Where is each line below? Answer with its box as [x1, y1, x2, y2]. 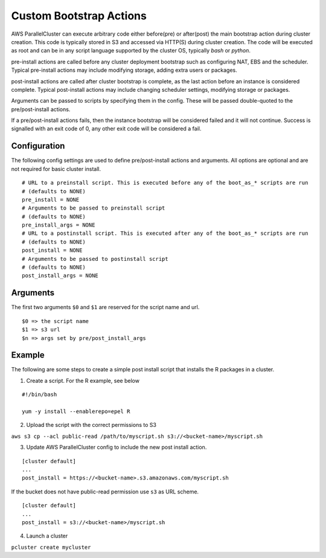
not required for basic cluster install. [11, 165, 101, 172]
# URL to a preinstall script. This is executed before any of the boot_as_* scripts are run [22, 179, 308, 187]
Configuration [11, 141, 65, 151]
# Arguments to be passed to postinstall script [22, 255, 168, 262]
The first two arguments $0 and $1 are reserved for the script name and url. [11, 304, 200, 311]
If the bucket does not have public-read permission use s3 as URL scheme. [11, 488, 199, 495]
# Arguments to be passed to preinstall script [22, 205, 165, 211]
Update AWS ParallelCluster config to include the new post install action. [26, 444, 207, 451]
